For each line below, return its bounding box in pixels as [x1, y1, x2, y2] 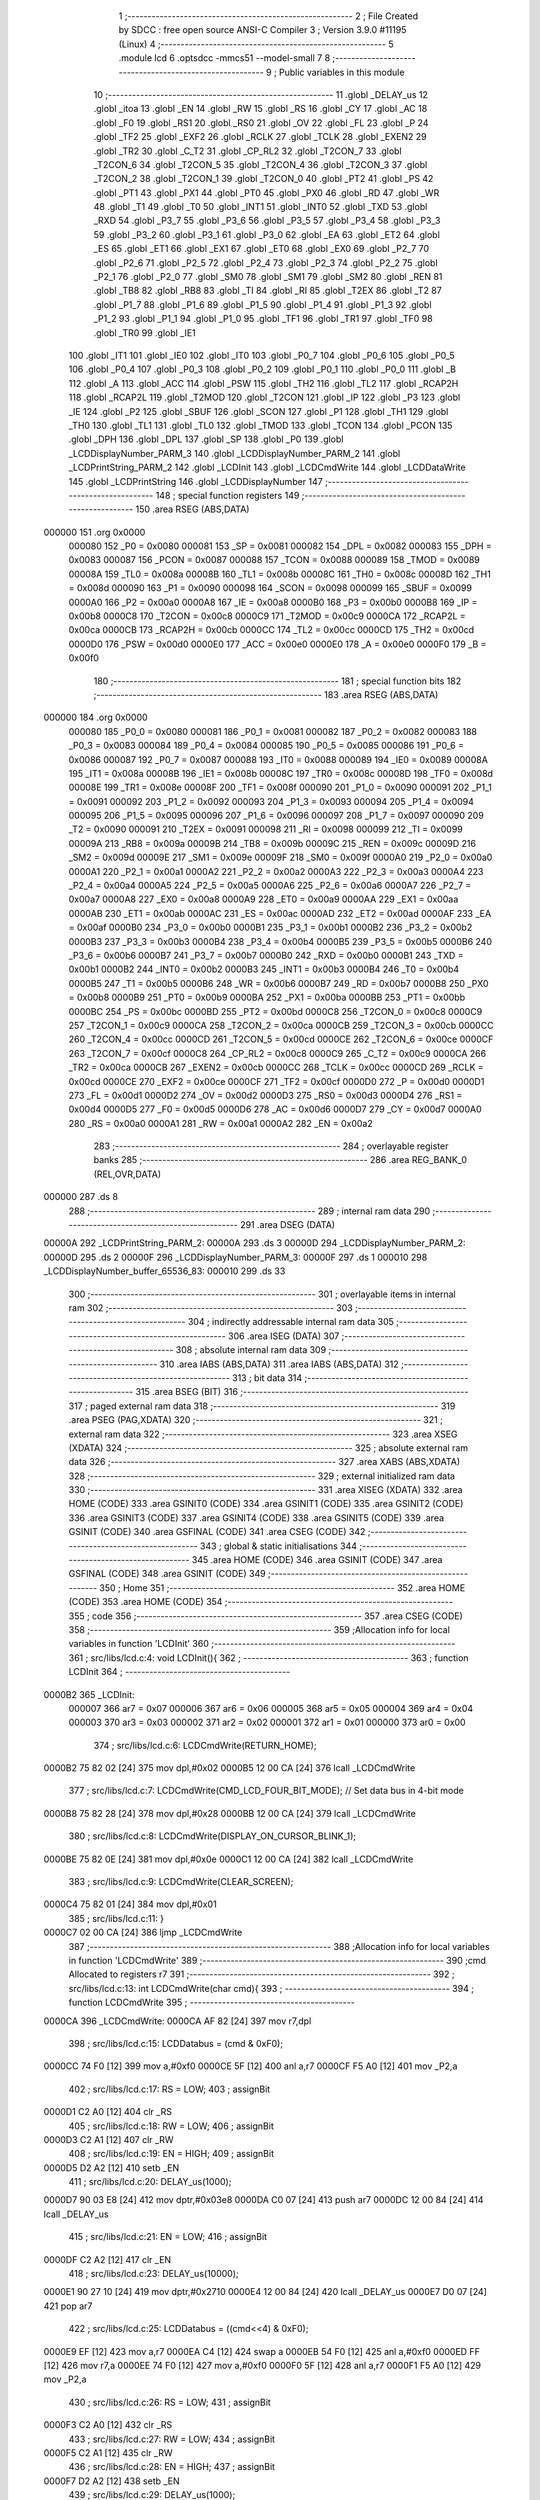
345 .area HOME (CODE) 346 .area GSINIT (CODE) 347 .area [191, 1554, 443, 1566]
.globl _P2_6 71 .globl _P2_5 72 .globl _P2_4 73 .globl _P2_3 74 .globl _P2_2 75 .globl [93, 256, 439, 269]
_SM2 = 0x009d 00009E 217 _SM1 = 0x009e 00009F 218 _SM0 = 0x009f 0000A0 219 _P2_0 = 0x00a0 [68, 851, 493, 864]
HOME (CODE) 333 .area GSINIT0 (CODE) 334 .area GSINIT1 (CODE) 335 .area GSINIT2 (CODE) [68, 1498, 464, 1510]
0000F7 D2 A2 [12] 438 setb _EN [43, 2475, 180, 2487]
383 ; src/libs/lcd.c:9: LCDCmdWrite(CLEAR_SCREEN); [68, 1876, 294, 1888]
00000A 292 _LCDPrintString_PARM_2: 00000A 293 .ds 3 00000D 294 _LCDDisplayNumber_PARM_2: [43, 1237, 466, 1249]
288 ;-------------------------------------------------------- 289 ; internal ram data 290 [68, 1205, 431, 1217]
